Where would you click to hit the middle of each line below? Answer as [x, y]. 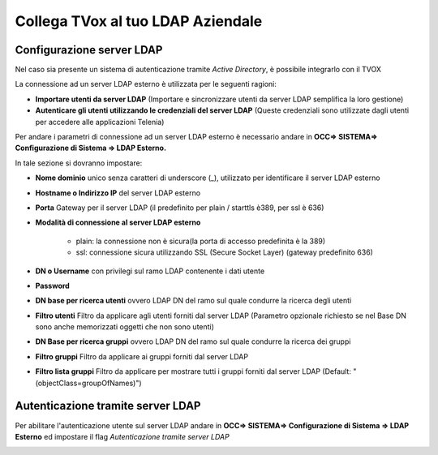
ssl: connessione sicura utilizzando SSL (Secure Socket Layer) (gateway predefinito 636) [224, 252]
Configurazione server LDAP [89, 50]
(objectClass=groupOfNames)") [88, 383]
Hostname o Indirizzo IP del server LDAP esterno [118, 193]
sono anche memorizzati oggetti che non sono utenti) [125, 327]
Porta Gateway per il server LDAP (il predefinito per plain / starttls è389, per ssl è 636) [180, 208]
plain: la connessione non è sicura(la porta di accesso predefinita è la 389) [201, 241]
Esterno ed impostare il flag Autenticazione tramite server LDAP [122, 436]
